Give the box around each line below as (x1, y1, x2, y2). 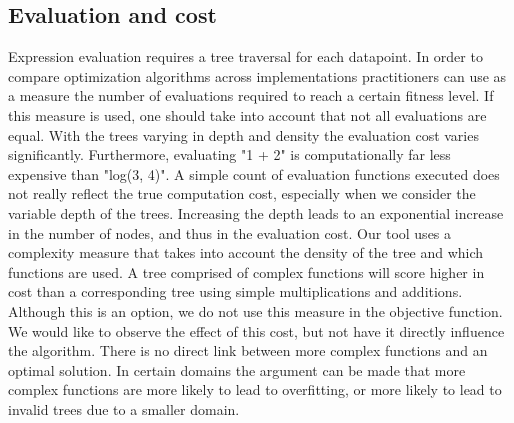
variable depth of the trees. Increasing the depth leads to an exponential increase (8, 202, 504, 223)
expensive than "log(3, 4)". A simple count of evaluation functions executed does (8, 163, 500, 184)
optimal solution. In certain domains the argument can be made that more (8, 359, 466, 380)
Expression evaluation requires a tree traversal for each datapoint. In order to (8, 46, 483, 67)
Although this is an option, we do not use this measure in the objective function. (8, 300, 503, 321)
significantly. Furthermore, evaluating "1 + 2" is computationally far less (8, 144, 451, 165)
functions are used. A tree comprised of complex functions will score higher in (8, 261, 485, 282)
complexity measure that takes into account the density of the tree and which (8, 242, 484, 263)
